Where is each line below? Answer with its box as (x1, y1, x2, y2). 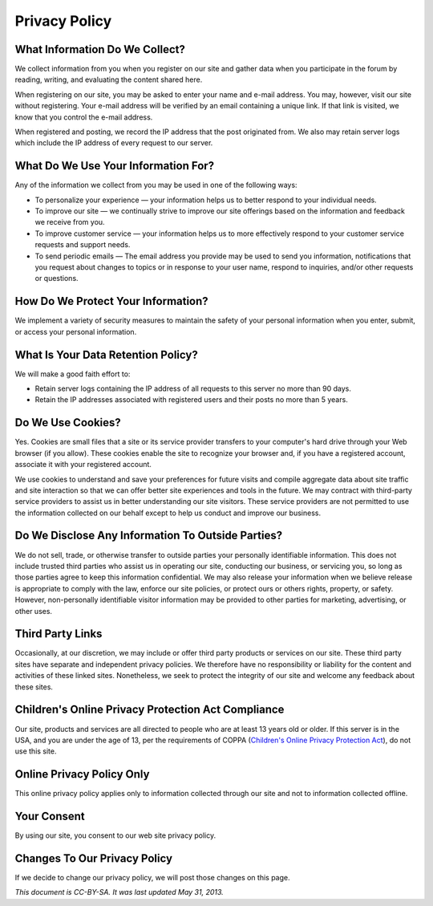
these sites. (14, 682, 54, 692)
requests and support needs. (34, 240, 131, 250)
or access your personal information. (14, 327, 137, 336)
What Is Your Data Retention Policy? (14, 347, 198, 361)
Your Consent (14, 810, 86, 823)
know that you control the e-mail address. (14, 112, 153, 122)
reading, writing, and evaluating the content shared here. (14, 75, 203, 84)
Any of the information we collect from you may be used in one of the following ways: (14, 181, 297, 190)
